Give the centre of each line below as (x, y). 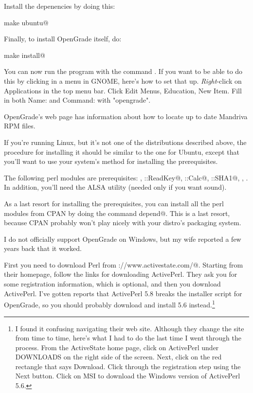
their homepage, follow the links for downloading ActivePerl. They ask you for (121, 274)
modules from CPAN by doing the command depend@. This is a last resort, (117, 213)
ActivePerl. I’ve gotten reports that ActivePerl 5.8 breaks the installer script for (123, 293)
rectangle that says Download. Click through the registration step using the (128, 366)
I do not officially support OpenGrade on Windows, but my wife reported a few (123, 239)
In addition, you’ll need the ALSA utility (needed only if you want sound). (115, 187)
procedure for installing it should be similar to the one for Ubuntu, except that (122, 152)
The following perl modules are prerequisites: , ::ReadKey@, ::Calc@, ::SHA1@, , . (126, 177)
